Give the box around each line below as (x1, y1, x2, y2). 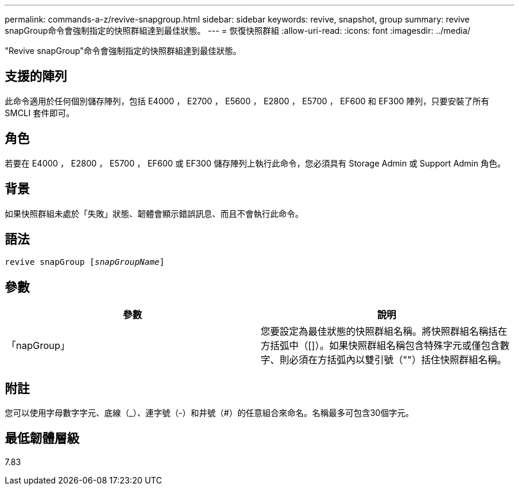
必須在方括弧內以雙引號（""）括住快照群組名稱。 (289, 354, 507, 366)
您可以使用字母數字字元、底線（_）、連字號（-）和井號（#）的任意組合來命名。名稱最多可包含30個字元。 (5, 408, 414, 418)
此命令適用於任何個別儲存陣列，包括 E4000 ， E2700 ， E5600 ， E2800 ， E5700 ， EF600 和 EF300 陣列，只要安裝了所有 (5, 95, 489, 106)
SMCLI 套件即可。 (5, 107, 75, 118)
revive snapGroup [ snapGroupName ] (5, 257, 165, 267)
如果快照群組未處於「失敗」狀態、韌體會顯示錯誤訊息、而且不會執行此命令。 (5, 208, 303, 219)
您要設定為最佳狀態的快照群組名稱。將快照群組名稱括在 (261, 325, 508, 338)
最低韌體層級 (5, 431, 79, 446)
